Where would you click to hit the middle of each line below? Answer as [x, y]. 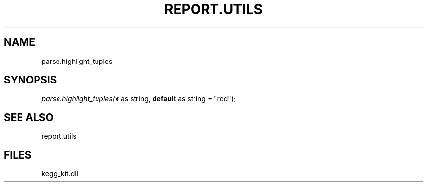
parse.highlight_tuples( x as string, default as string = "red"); [139, 99]
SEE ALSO [29, 117]
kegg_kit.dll [60, 174]
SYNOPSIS [30, 80]
